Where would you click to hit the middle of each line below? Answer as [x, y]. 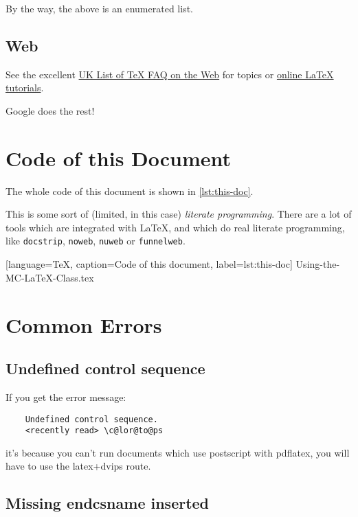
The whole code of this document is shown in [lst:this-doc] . [130, 191]
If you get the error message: [66, 397]
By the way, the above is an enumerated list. [99, 8]
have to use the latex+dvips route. [78, 466]
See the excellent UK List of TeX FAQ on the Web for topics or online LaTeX [170, 74]
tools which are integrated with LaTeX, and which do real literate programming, [175, 227]
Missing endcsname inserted [108, 503]
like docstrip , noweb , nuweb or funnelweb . [96, 241]
